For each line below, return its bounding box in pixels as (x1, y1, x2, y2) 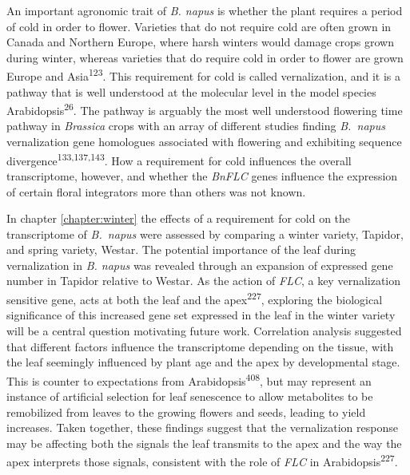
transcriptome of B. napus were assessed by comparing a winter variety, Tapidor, (6, 225, 404, 242)
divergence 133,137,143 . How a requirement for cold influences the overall (6, 149, 352, 168)
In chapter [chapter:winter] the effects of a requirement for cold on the (6, 210, 351, 227)
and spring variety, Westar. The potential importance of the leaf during (6, 241, 356, 258)
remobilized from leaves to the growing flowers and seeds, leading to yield (6, 403, 366, 420)
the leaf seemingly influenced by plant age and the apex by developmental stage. (6, 354, 400, 370)
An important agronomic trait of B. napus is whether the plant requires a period (6, 2, 403, 18)
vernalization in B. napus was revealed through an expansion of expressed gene (6, 256, 393, 273)
